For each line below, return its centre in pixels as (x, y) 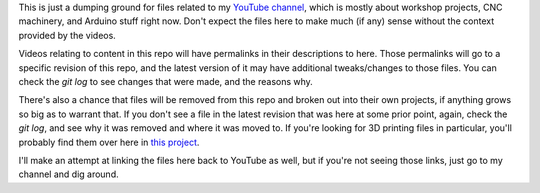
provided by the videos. (67, 35)
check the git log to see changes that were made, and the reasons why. (166, 81)
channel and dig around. (68, 174)
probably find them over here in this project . (109, 142)
